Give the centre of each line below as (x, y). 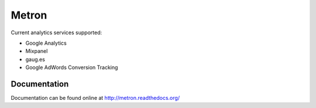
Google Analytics (46, 43)
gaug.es (35, 59)
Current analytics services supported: (56, 33)
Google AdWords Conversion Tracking (72, 67)
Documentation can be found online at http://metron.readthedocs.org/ (95, 98)
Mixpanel (37, 51)
